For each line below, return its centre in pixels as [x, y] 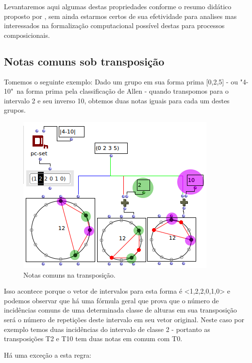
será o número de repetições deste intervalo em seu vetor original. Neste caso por [124, 319]
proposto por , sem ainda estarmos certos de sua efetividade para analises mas [120, 16]
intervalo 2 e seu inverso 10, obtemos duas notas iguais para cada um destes [117, 100]
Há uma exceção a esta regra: [48, 355]
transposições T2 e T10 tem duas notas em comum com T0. [93, 338]
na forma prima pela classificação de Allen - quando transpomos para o [123, 91]
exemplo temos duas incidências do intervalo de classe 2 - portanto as [107, 329]
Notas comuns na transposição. [69, 274]
